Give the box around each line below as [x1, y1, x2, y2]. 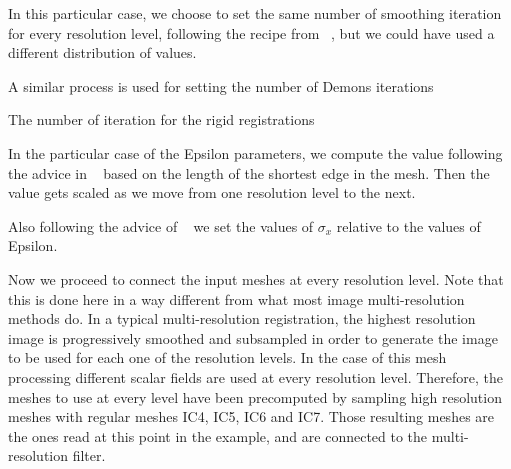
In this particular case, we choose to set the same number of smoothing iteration [8, 3, 502, 23]
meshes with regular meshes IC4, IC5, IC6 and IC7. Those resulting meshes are [8, 406, 495, 427]
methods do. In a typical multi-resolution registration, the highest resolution [8, 308, 476, 329]
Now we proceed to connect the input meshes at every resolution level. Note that [8, 268, 504, 289]
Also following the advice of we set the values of [8, 215, 314, 236]
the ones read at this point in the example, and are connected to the [8, 425, 428, 446]
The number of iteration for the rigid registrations [8, 109, 315, 130]
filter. [72, 445, 106, 466]
